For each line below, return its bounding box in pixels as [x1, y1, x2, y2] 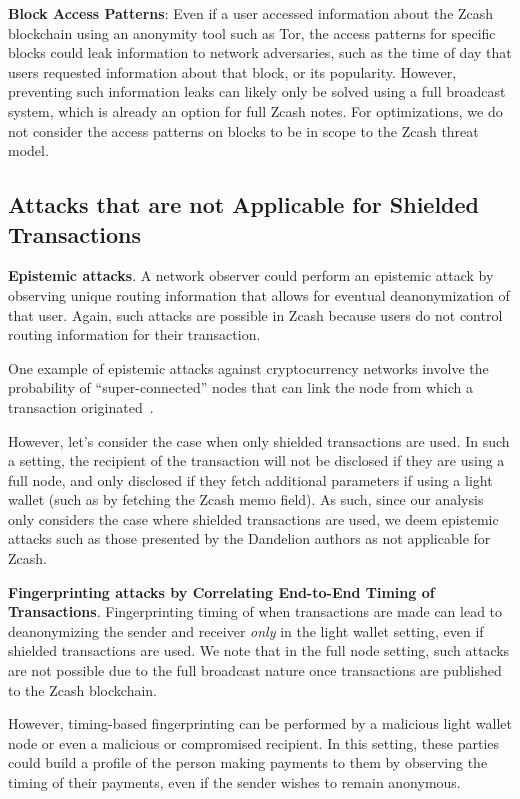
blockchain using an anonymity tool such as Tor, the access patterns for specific [8, 22, 496, 43]
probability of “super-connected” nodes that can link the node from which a [8, 377, 474, 398]
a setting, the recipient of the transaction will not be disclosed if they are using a [8, 450, 505, 471]
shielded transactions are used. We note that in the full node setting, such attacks [8, 640, 510, 661]
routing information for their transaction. [8, 324, 261, 345]
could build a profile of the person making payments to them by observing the [8, 752, 488, 773]
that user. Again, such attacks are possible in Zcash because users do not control [8, 304, 503, 325]
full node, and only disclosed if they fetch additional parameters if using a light [8, 469, 493, 490]
